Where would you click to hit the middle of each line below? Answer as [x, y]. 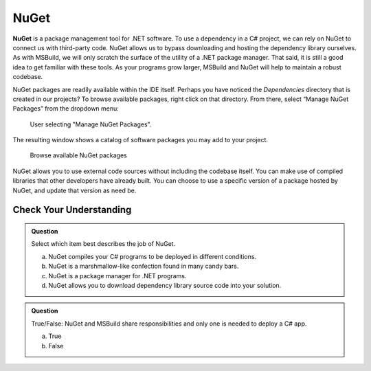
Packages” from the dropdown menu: [66, 109]
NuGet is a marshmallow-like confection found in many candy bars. [144, 266]
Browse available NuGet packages [78, 155]
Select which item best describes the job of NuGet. [103, 244]
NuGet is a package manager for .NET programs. [117, 276]
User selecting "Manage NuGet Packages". [91, 124]
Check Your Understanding [72, 210]
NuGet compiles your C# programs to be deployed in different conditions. [153, 256]
